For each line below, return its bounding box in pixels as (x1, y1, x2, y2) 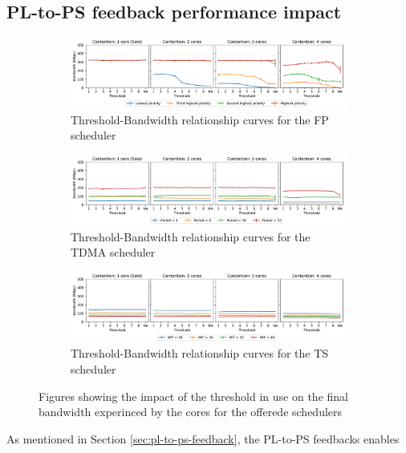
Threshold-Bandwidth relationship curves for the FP (71, 111, 329, 127)
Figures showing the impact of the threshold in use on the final (39, 387, 348, 404)
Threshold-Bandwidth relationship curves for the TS (71, 345, 329, 362)
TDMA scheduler (71, 244, 156, 261)
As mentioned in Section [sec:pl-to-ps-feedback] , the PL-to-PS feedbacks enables (6, 430, 400, 447)
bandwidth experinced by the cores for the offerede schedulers (39, 403, 343, 420)
